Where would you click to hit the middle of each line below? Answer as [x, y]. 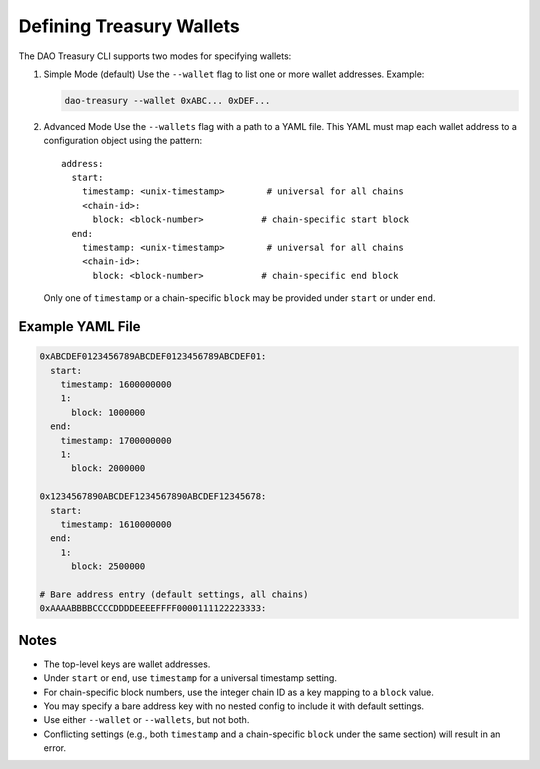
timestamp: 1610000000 [116, 524]
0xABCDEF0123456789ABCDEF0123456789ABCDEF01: [153, 356]
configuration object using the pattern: [123, 141]
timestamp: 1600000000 [116, 384]
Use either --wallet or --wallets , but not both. [146, 720]
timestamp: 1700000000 [116, 440]
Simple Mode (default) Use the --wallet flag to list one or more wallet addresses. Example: [234, 74]
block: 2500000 [108, 566]
